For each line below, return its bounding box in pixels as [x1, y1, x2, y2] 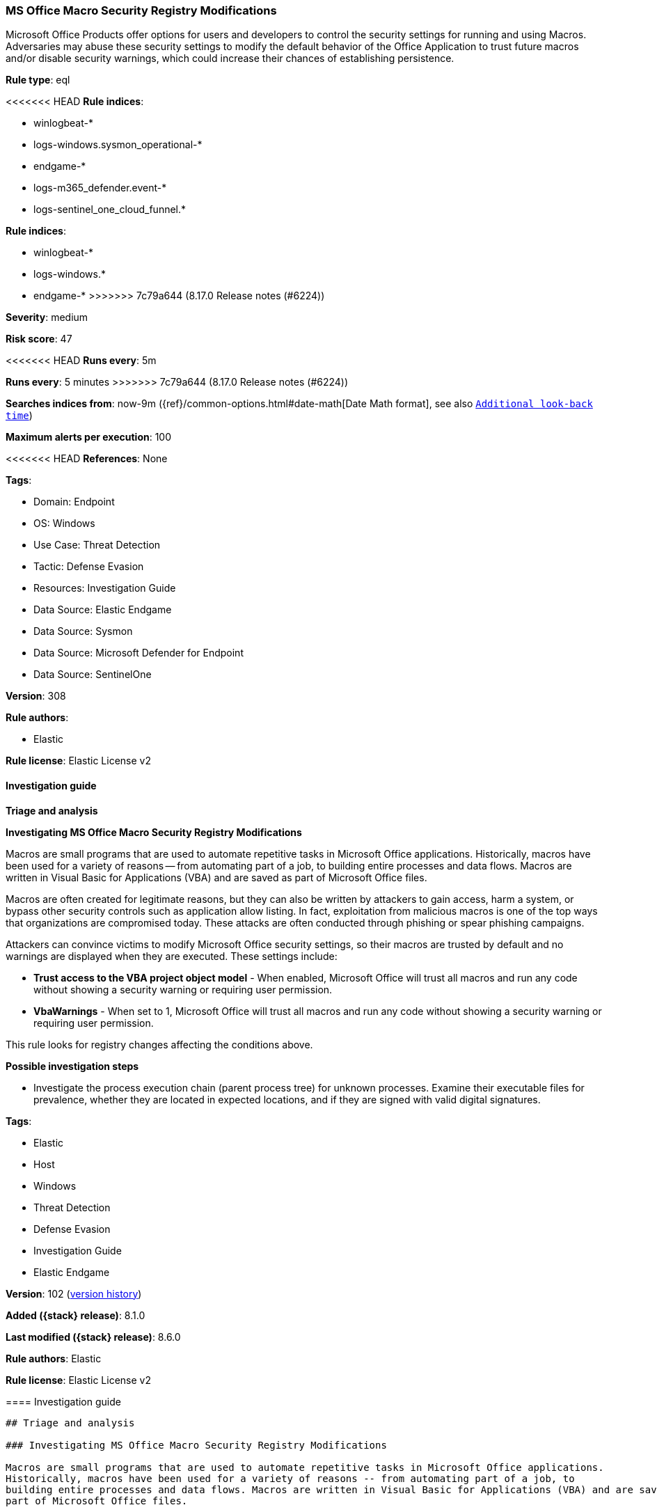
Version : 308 [6, 690, 66, 702]
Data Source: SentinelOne [33, 668, 152, 681]
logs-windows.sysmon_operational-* [33, 139, 203, 151]
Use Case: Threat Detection [33, 539, 161, 551]
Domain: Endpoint [33, 496, 115, 508]
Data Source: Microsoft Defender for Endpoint [33, 647, 244, 659]
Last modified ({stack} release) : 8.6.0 [6, 1330, 181, 1343]
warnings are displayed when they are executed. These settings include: [6, 950, 338, 962]
